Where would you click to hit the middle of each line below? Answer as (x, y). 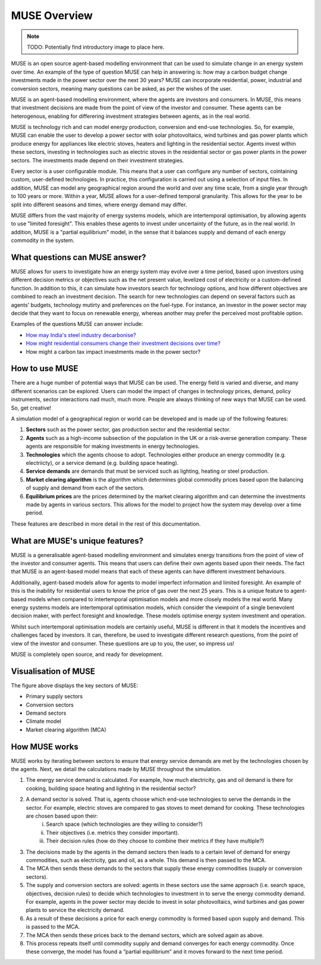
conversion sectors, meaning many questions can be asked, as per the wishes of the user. (122, 89)
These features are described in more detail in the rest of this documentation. (106, 524)
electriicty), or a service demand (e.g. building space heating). (102, 463)
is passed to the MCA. (53, 927)
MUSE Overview (52, 15)
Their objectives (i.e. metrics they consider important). (113, 832)
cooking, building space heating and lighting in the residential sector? (111, 788)
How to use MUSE (45, 369)
